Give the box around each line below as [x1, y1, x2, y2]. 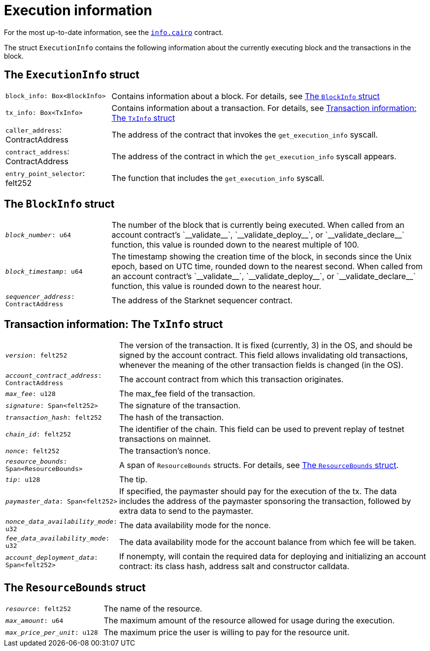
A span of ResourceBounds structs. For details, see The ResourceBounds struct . [119, 460, 399, 470]
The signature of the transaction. [119, 400, 241, 411]
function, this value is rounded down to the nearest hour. [111, 281, 322, 291]
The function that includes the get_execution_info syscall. [111, 173, 325, 183]
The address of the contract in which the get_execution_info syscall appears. [111, 151, 397, 161]
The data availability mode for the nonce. [119, 520, 271, 531]
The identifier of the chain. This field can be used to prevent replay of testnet [119, 424, 404, 434]
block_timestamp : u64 [5, 267, 83, 275]
